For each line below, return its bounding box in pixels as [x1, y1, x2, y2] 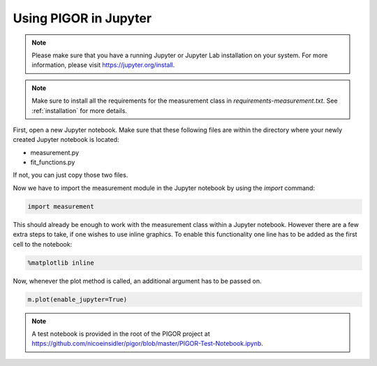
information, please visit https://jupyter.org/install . [31, 61, 175, 69]
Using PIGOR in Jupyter [13, 10, 152, 26]
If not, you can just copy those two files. [13, 171, 128, 180]
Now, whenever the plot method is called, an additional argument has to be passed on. [13, 277, 262, 285]
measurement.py [30, 148, 80, 156]
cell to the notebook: [13, 240, 73, 248]
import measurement [27, 203, 94, 210]
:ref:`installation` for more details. [31, 106, 127, 115]
